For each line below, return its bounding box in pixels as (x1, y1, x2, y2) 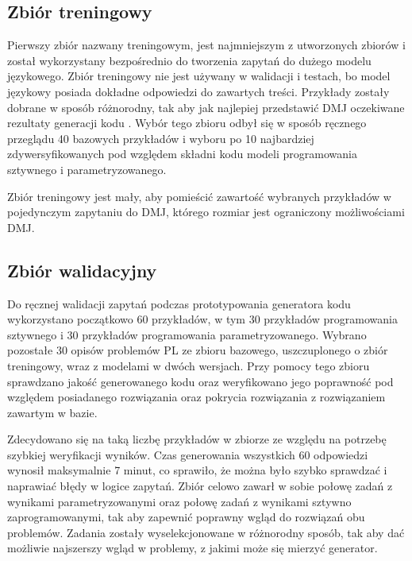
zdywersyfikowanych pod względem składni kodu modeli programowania (7, 145, 357, 162)
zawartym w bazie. (7, 404, 98, 420)
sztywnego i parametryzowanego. (7, 161, 167, 177)
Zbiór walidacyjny (7, 257, 157, 282)
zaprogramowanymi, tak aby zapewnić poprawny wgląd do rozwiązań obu (7, 509, 365, 525)
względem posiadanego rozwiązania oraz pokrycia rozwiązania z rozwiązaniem (7, 389, 386, 405)
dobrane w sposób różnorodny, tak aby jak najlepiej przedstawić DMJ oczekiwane (7, 99, 405, 115)
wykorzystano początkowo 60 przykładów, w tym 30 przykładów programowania (7, 311, 398, 327)
